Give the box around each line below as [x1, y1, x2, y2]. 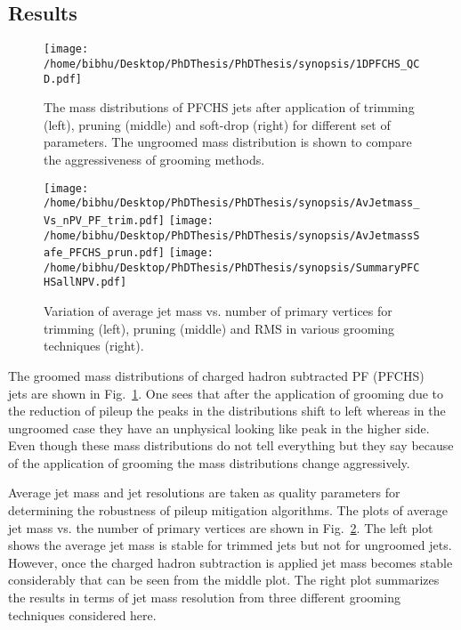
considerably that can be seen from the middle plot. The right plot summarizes [8, 570, 440, 589]
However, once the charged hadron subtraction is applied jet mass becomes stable [8, 553, 453, 571]
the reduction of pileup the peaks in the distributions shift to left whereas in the [8, 401, 446, 420]
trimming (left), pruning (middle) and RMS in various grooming [44, 319, 395, 337]
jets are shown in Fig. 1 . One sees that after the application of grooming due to [8, 384, 444, 402]
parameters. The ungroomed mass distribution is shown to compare [44, 133, 412, 151]
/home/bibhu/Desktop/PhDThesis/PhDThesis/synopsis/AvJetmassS [44, 229, 420, 242]
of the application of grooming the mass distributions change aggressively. [8, 453, 410, 472]
